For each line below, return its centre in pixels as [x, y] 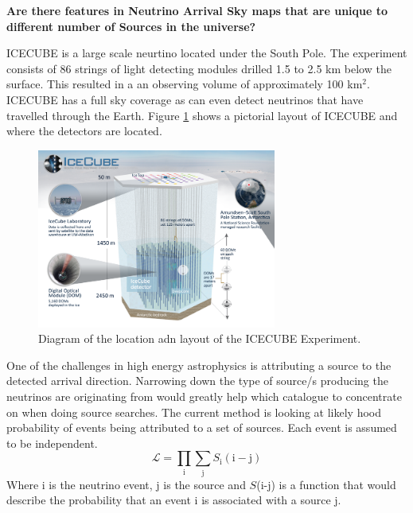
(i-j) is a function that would [326, 484]
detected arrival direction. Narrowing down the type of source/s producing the [197, 381]
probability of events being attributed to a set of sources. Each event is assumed [202, 427]
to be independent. [52, 443]
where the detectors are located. [84, 131]
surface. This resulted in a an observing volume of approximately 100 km [185, 84]
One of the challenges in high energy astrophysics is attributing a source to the [199, 365]
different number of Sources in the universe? [131, 26]
